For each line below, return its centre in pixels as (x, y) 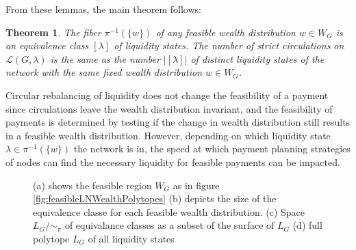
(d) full (307, 225)
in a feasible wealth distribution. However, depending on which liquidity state (168, 135)
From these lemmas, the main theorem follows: (103, 9)
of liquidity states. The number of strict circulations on (229, 45)
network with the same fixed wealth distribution (104, 72)
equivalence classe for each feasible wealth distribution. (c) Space (169, 211)
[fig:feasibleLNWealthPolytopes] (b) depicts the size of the (155, 198)
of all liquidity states (131, 238)
